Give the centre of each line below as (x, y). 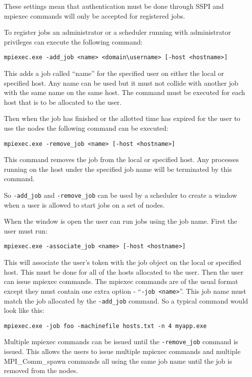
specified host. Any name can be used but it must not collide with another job (121, 82)
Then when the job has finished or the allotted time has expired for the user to (122, 118)
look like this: (24, 310)
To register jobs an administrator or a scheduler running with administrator (117, 32)
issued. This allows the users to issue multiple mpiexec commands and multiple (122, 351)
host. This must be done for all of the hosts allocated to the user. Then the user (124, 271)
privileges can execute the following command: (73, 41)
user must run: (26, 230)
